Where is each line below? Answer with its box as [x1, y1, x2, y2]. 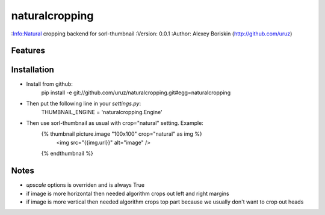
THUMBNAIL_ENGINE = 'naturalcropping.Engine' [41, 108, 162, 115]
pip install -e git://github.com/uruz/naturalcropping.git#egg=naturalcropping [41, 89, 231, 96]
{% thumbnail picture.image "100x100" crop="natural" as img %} [41, 130, 202, 138]
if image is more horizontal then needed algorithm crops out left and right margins [26, 190, 229, 197]
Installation [11, 65, 54, 75]
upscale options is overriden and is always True [26, 181, 144, 189]
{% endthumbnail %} [41, 150, 93, 157]
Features [11, 46, 45, 56]
